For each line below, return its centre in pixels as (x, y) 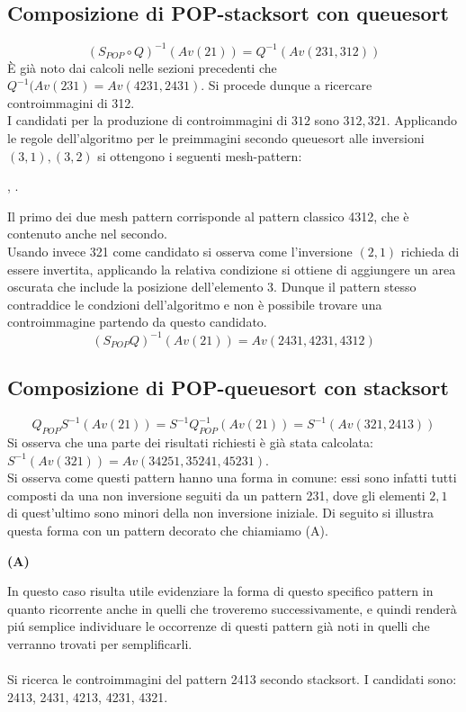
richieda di (430, 252)
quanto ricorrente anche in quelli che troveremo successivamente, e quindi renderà (232, 608)
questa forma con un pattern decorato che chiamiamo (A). (168, 530)
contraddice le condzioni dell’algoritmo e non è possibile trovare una (195, 304)
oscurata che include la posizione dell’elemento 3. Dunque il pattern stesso (212, 287)
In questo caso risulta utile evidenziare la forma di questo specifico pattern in (220, 591)
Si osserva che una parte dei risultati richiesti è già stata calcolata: (190, 442)
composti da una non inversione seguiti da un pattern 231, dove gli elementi (216, 495)
